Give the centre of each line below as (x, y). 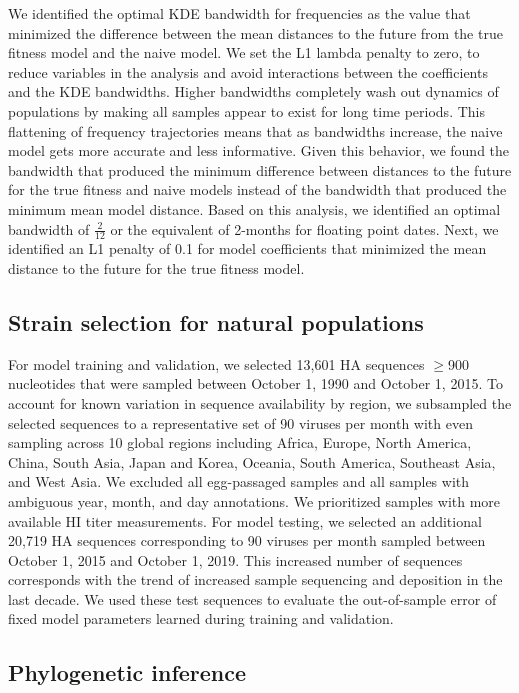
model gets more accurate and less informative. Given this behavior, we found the (259, 150)
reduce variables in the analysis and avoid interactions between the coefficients (248, 71)
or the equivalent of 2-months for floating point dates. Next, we (304, 228)
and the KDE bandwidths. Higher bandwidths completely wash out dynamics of (253, 91)
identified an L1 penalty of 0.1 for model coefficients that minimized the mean (247, 248)
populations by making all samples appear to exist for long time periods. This (246, 110)
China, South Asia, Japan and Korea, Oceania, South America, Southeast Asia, (252, 461)
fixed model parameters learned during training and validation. (201, 618)
